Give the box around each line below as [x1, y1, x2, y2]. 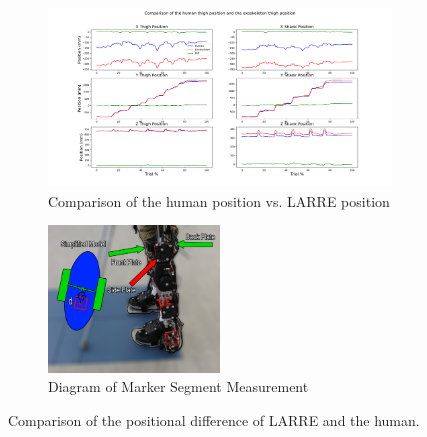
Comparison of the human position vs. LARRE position [48, 190, 390, 211]
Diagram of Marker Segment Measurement [48, 376, 309, 397]
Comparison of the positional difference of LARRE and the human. [8, 409, 420, 430]
